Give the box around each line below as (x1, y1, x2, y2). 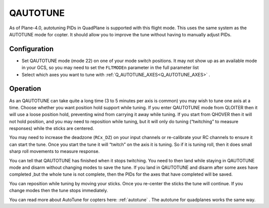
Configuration (9, 45, 54, 53)
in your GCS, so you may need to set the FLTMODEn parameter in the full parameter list (21, 65, 199, 70)
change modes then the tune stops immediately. (9, 188, 108, 194)
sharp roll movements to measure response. (9, 148, 100, 154)
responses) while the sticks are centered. (9, 126, 94, 132)
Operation (9, 84, 41, 93)
